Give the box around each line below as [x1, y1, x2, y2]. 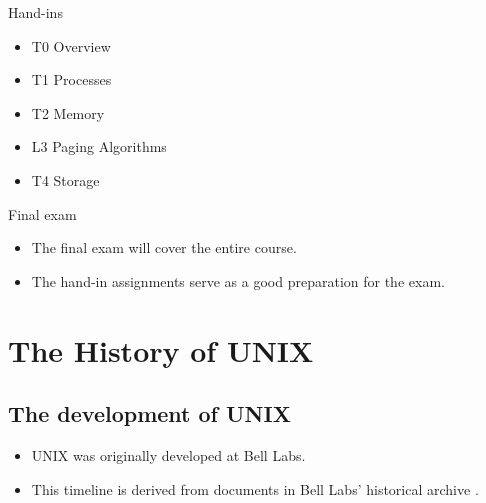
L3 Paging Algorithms [31, 136, 167, 157]
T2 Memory [31, 102, 105, 123]
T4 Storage [31, 169, 100, 190]
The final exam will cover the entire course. [31, 237, 297, 258]
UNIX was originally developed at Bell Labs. [31, 444, 306, 465]
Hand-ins [8, 2, 63, 22]
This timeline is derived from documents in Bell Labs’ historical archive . [31, 478, 479, 499]
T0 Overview [31, 35, 111, 56]
